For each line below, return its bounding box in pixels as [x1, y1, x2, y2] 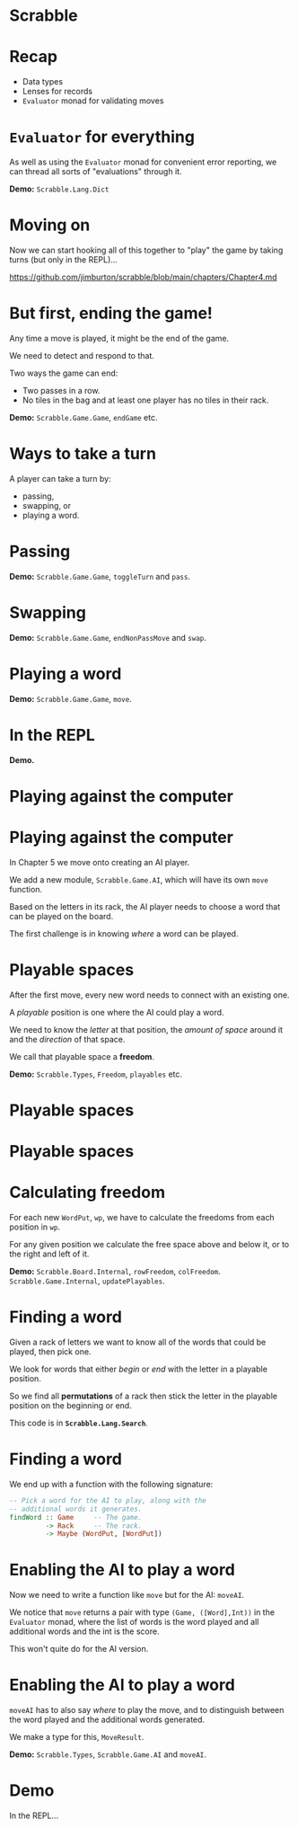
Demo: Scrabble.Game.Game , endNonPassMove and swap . [9, 632, 206, 643]
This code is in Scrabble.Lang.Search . [9, 1417, 148, 1428]
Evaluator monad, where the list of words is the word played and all [9, 1617, 259, 1628]
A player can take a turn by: [9, 473, 111, 484]
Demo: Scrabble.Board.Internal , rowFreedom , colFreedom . [9, 1266, 222, 1276]
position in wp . [9, 1221, 61, 1232]
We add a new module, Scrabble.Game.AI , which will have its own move [9, 874, 269, 885]
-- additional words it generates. [9, 1504, 143, 1513]
